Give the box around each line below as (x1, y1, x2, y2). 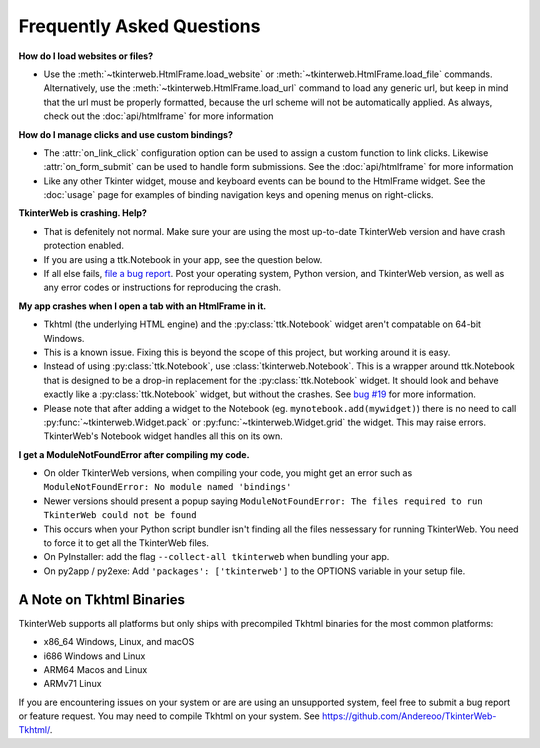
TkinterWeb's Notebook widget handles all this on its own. (43, 430, 284, 442)
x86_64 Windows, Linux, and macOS (43, 636, 195, 648)
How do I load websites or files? (18, 50, 154, 62)
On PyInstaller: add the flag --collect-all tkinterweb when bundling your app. (43, 551, 390, 563)
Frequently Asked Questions (18, 15, 261, 37)
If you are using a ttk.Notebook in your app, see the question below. (43, 253, 323, 265)
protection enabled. (43, 240, 125, 252)
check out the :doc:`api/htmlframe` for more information (43, 110, 274, 122)
